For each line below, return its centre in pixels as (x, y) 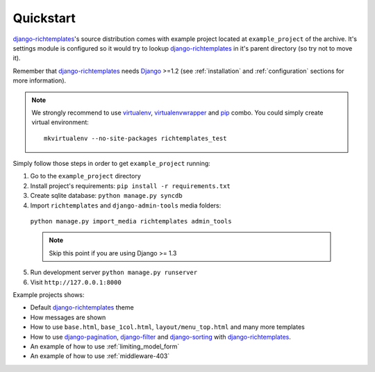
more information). (40, 81)
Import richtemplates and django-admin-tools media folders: (126, 205)
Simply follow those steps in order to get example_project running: (112, 164)
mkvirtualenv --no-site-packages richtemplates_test (135, 138)
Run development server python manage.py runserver (114, 272)
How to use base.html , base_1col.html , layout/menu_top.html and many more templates (167, 327)
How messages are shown (68, 317)
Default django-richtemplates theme (82, 307)
